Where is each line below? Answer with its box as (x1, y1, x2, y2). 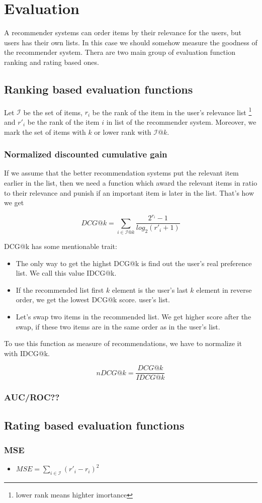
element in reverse (196, 284, 252, 295)
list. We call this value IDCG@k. (16, 268, 117, 278)
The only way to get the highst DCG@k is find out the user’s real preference (16, 258, 252, 268)
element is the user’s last (112, 284, 188, 295)
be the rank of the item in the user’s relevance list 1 (92, 105, 252, 117)
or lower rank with (94, 126, 151, 137)
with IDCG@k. (4, 348, 50, 358)
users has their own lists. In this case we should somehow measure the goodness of (4, 37, 257, 47)
